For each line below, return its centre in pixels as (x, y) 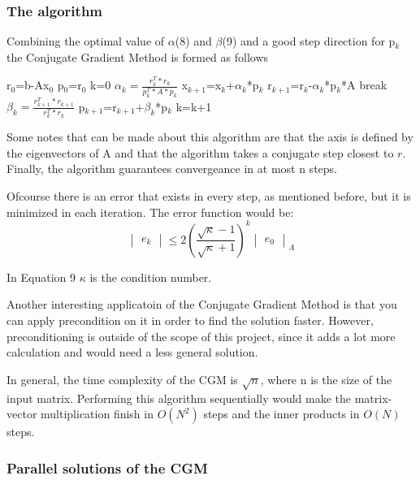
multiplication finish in (97, 414)
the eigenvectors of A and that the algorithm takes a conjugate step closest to (200, 152)
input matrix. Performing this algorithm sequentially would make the (179, 398)
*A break (364, 85)
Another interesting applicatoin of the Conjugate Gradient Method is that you (202, 304)
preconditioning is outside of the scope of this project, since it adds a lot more (201, 336)
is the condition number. (151, 277)
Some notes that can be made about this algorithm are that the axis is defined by (210, 137)
